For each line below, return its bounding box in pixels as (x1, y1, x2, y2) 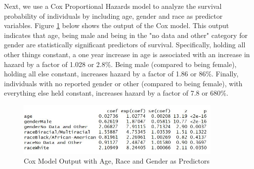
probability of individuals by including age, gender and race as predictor (4, 10, 223, 21)
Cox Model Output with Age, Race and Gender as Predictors (24, 156, 210, 166)
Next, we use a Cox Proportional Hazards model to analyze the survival (4, 1, 222, 11)
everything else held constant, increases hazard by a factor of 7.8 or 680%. (4, 88, 228, 98)
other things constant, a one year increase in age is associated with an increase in (4, 49, 250, 59)
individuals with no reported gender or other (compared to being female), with (4, 78, 243, 88)
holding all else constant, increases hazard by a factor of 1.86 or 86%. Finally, (4, 68, 239, 79)
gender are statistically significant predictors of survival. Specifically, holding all (4, 39, 246, 50)
